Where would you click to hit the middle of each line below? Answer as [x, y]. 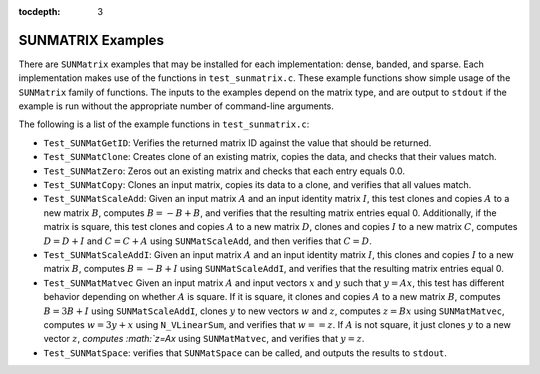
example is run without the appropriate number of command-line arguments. [176, 106]
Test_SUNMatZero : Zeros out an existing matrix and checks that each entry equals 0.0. [224, 171]
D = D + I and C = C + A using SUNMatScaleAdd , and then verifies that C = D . [207, 241]
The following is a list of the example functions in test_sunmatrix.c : [164, 124]
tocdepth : [39, 11]
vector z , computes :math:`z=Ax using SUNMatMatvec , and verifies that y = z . [204, 339]
